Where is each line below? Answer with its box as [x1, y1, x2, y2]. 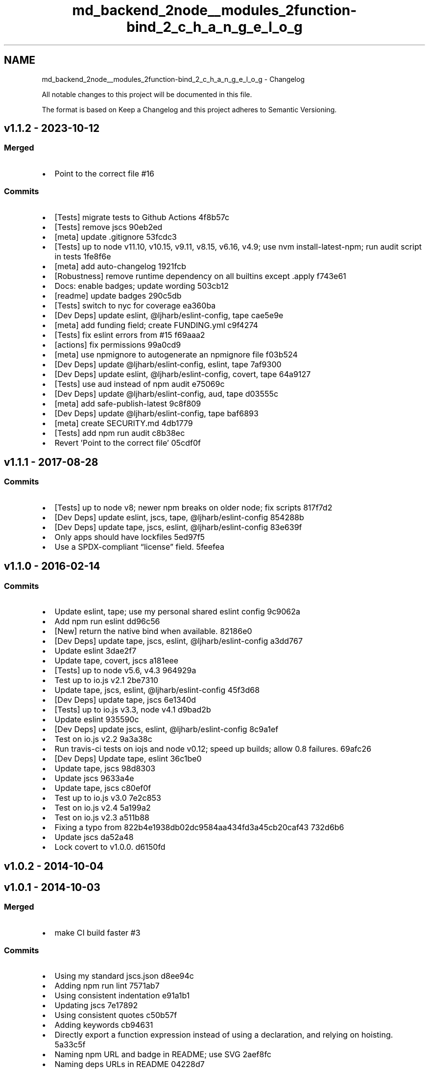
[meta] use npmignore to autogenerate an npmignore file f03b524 [54, 349, 298, 359]
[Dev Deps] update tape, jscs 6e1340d [54, 695, 196, 705]
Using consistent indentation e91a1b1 [54, 991, 190, 1001]
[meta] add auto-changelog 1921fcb [54, 261, 186, 271]
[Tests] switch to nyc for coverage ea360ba [54, 300, 216, 310]
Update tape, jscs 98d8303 [54, 764, 156, 773]
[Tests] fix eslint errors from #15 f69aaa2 [54, 330, 205, 340]
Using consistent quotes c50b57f [54, 1010, 177, 1020]
